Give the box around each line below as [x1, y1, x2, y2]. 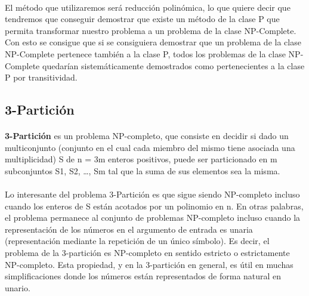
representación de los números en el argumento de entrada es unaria [5, 223, 253, 235]
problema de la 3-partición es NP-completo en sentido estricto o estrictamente [5, 246, 290, 259]
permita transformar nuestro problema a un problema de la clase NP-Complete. [5, 24, 296, 36]
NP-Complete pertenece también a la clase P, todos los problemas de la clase [5, 47, 286, 60]
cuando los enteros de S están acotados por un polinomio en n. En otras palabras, [5, 199, 304, 212]
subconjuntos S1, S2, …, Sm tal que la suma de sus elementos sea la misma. [5, 164, 280, 177]
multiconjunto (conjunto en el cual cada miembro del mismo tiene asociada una [5, 141, 295, 153]
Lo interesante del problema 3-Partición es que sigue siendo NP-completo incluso [5, 188, 300, 201]
